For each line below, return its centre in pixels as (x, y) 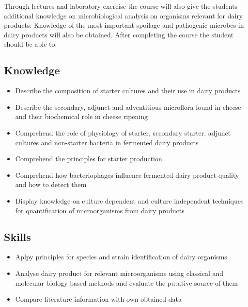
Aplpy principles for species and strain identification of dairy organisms (121, 257)
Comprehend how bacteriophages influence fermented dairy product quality (127, 175)
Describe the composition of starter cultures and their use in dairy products (128, 91)
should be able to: (31, 44)
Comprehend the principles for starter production (89, 159)
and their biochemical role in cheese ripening (81, 116)
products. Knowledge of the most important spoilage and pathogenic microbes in (124, 25)
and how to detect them (51, 184)
